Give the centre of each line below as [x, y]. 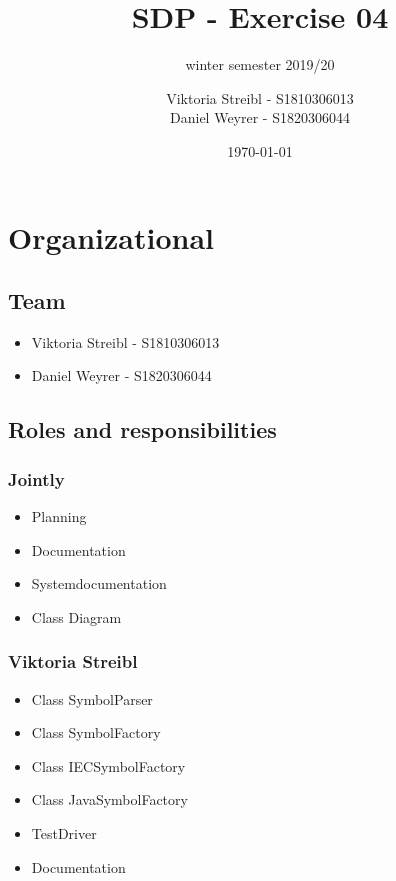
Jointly [36, 478]
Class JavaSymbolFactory [109, 799]
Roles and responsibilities [142, 429]
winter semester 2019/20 [260, 64]
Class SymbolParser [92, 698]
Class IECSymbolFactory [108, 765]
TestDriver [64, 833]
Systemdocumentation [99, 583]
